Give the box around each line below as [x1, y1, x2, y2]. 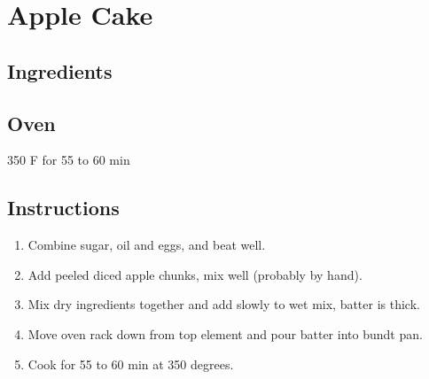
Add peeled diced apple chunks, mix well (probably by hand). [27, 265, 363, 283]
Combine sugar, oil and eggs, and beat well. [27, 236, 266, 254]
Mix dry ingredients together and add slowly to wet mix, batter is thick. [27, 295, 420, 313]
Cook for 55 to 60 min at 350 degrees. [27, 354, 234, 373]
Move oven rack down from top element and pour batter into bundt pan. [27, 324, 423, 343]
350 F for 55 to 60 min [7, 151, 130, 169]
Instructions [7, 194, 120, 221]
